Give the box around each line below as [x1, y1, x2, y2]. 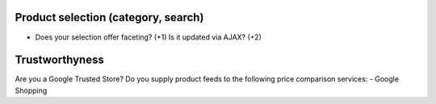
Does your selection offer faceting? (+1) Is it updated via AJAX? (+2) [35, 32, 262, 42]
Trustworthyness [15, 53, 104, 67]
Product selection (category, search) [15, 10, 204, 24]
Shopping [15, 85, 48, 95]
